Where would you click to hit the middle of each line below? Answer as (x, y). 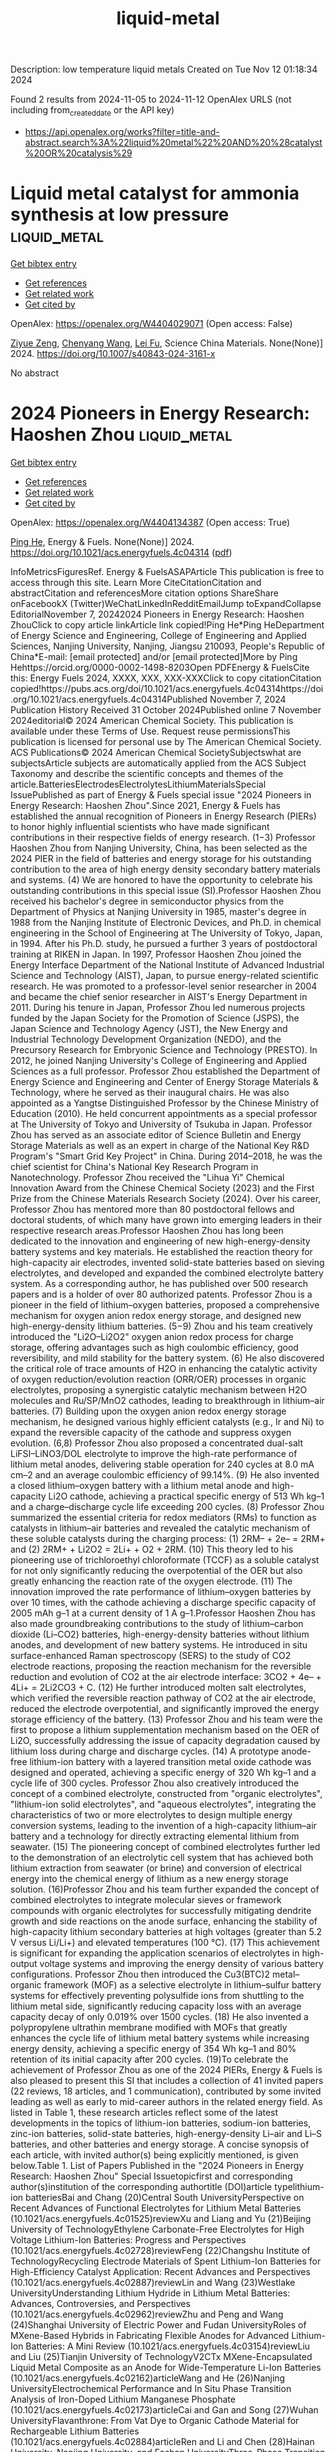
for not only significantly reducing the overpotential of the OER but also (156, 1570)
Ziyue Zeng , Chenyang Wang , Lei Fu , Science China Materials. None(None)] (166, 343)
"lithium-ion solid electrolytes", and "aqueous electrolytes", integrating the (163, 1804)
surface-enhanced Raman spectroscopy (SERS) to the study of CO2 (151, 1655)
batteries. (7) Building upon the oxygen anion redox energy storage (148, 1411)
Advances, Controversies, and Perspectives (100, 2303)
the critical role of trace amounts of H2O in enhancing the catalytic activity (164, 1368)
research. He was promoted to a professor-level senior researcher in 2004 (164, 986)
